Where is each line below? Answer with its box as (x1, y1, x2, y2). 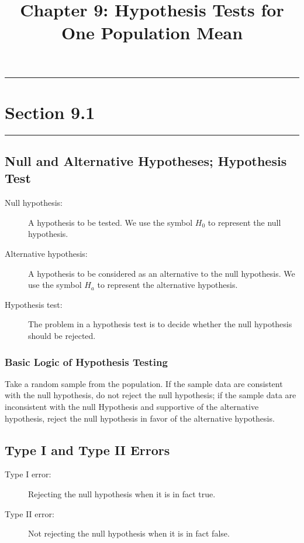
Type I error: (5, 468, 51, 480)
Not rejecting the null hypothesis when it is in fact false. (28, 527, 230, 539)
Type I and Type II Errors (5, 440, 170, 459)
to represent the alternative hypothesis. (97, 279, 238, 291)
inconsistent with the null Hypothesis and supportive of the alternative (5, 401, 259, 413)
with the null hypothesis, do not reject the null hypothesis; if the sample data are (5, 389, 296, 401)
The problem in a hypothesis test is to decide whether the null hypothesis (28, 318, 292, 330)
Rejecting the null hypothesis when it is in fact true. (28, 488, 216, 500)
